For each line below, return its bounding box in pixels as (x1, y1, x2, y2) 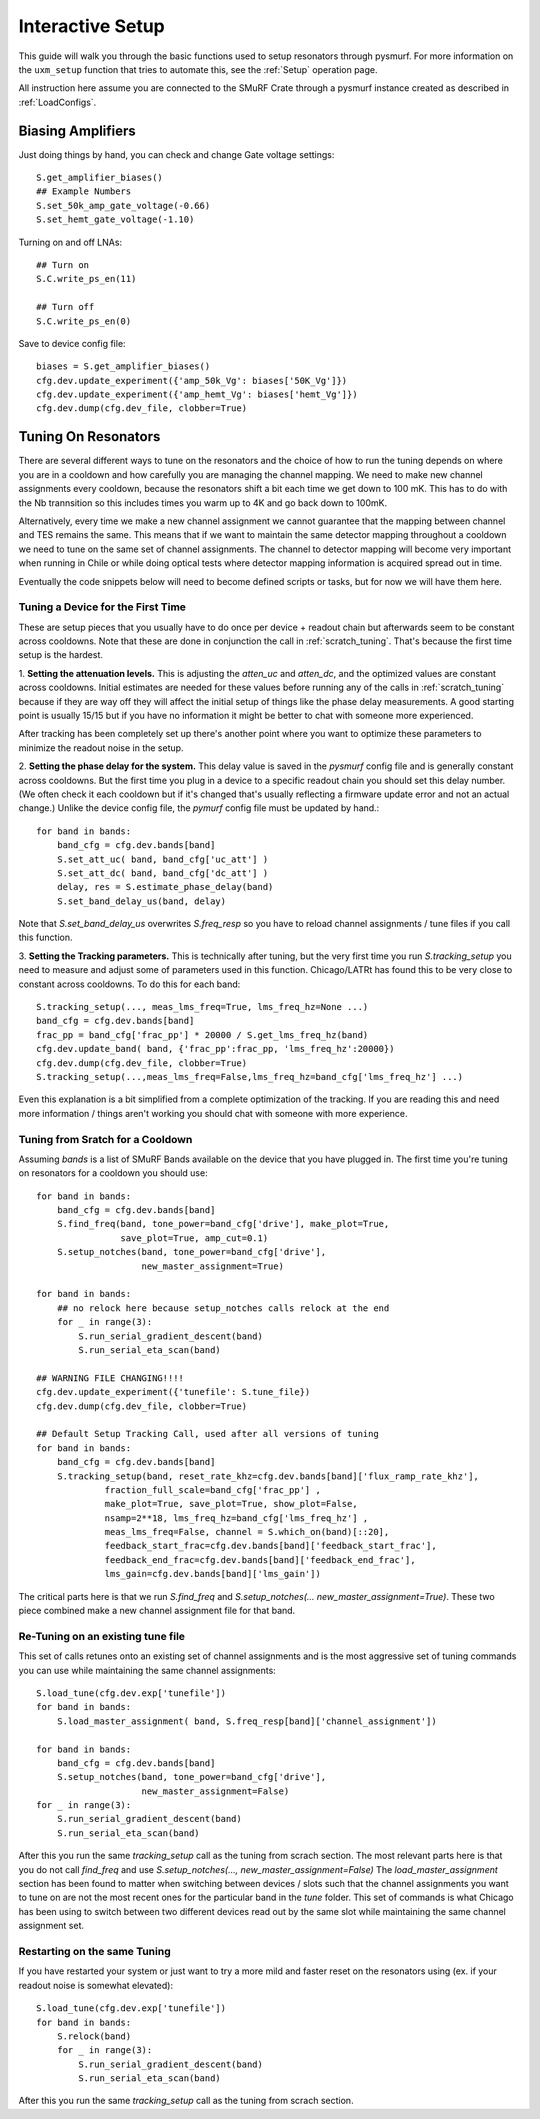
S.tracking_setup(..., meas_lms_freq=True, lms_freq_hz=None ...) (36, 1001, 369, 1013)
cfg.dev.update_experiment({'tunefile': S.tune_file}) (36, 1386, 311, 1398)
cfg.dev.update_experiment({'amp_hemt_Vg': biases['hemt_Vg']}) (36, 389, 359, 400)
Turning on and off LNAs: (18, 236, 123, 248)
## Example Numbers (36, 186, 132, 197)
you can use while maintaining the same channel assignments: (18, 1664, 277, 1676)
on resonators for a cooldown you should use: (18, 1167, 209, 1179)
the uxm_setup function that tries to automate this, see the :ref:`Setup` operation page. (18, 63, 378, 75)
